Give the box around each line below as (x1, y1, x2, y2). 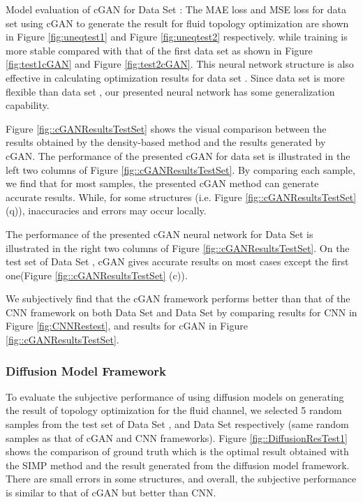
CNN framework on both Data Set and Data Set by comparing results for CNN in (6, 304, 357, 319)
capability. (6, 98, 50, 112)
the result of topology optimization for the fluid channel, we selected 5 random (6, 403, 342, 418)
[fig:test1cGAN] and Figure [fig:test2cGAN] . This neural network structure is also (6, 57, 354, 71)
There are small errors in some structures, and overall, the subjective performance (6, 471, 357, 486)
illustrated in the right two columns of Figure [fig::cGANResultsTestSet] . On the (6, 240, 350, 255)
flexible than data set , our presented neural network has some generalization (6, 84, 335, 98)
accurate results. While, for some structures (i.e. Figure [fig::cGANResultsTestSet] (6, 189, 357, 204)
